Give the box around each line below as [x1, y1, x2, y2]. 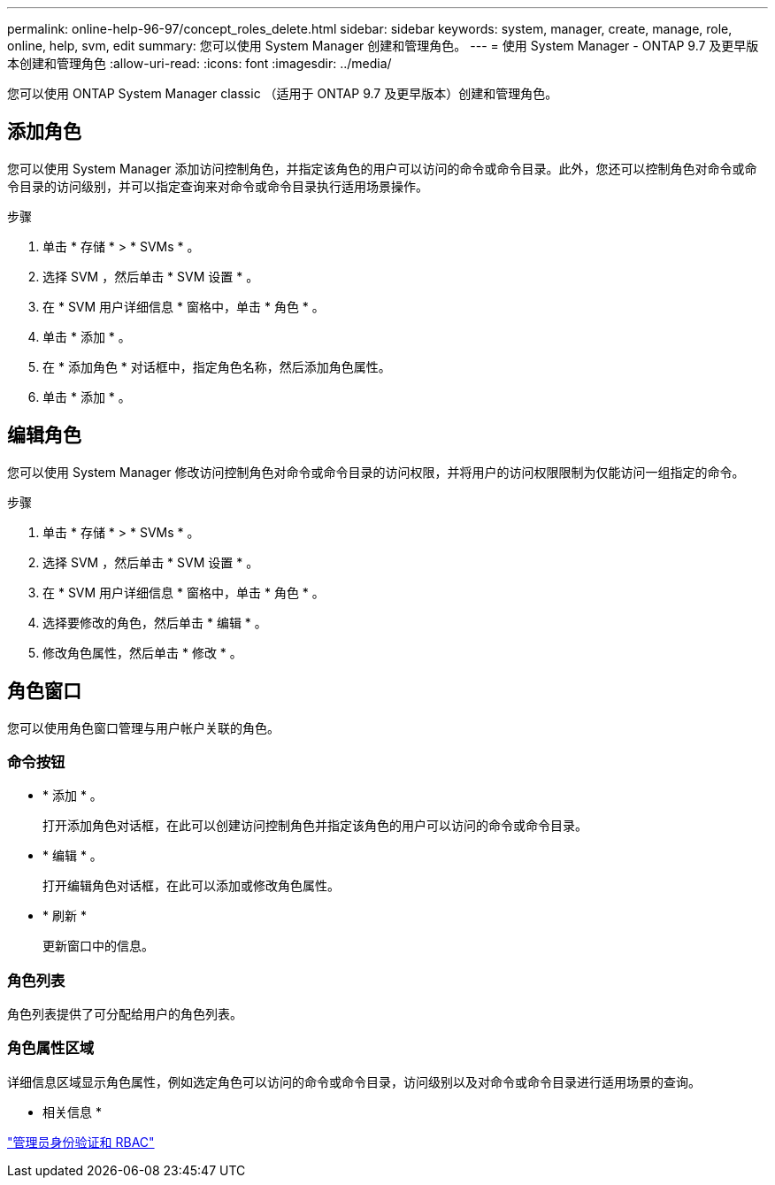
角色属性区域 [7, 1039, 95, 1058]
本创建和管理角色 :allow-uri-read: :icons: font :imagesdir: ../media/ [7, 56, 392, 71]
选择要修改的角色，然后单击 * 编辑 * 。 [42, 614, 267, 630]
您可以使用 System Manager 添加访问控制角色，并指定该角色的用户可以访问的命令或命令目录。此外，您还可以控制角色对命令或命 [7, 160, 757, 176]
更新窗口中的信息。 [42, 938, 154, 954]
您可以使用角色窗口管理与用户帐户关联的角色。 [7, 719, 280, 735]
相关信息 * [42, 1104, 102, 1120]
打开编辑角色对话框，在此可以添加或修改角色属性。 [42, 878, 340, 894]
